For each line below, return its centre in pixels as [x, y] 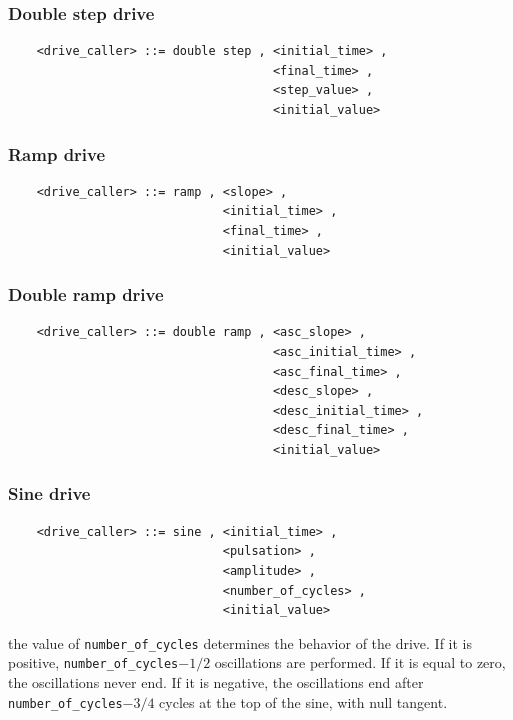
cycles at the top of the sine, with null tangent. [303, 701]
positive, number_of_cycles [93, 662]
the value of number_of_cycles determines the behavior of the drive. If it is [240, 642]
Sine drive [49, 493]
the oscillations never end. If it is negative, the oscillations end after [216, 682]
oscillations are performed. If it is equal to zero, [360, 662]
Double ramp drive [86, 294]
